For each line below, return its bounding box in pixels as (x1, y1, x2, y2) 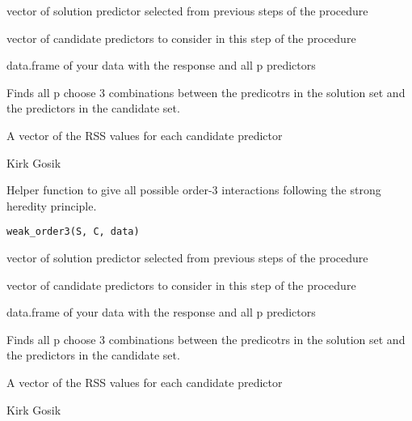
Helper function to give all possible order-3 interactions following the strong (6, 181, 381, 198)
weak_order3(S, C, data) (6, 226, 140, 238)
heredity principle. (6, 197, 97, 214)
